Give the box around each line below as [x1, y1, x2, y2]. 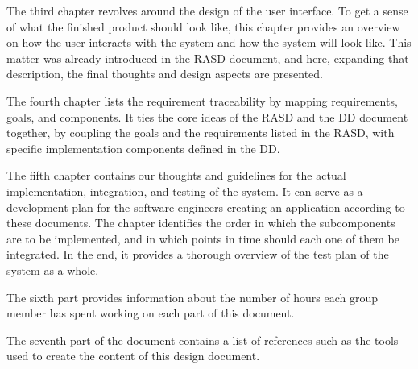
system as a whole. [6, 261, 99, 278]
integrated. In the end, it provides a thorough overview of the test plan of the [6, 246, 389, 263]
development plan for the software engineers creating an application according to [6, 198, 405, 215]
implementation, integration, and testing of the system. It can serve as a [6, 182, 363, 199]
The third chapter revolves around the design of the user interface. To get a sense [6, 2, 408, 19]
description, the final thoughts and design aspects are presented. [6, 65, 323, 82]
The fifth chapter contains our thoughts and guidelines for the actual [6, 167, 346, 184]
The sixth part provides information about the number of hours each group [6, 288, 378, 305]
